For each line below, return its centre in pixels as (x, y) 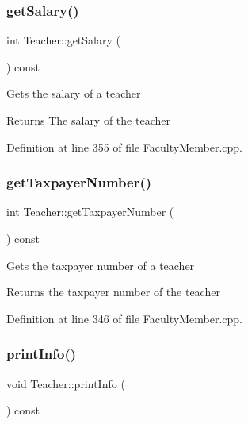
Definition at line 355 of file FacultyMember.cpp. (124, 146)
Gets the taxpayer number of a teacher (101, 265)
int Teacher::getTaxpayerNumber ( (90, 212)
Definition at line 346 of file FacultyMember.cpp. (124, 318)
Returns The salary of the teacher (88, 120)
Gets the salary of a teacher (74, 93)
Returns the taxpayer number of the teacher (113, 292)
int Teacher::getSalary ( (63, 40)
